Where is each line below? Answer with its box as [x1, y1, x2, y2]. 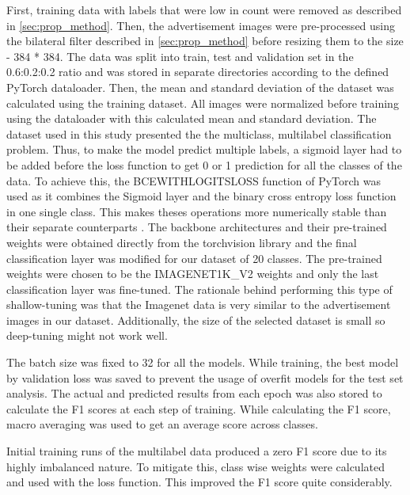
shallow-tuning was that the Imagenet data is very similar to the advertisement [6, 296, 391, 313]
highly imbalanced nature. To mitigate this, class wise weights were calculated [6, 458, 385, 474]
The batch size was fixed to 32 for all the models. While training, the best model [6, 354, 399, 371]
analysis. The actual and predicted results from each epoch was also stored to [6, 385, 382, 402]
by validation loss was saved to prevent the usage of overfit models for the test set [6, 369, 404, 386]
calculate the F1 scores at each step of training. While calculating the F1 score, [6, 400, 391, 417]
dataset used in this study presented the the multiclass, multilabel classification [6, 125, 392, 142]
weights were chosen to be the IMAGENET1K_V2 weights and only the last [6, 265, 379, 282]
